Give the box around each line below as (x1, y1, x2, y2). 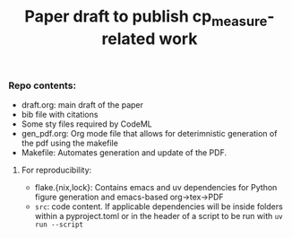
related (101, 29, 156, 48)
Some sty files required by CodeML (21, 119, 153, 129)
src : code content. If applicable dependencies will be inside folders (34, 201, 283, 212)
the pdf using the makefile (21, 137, 118, 149)
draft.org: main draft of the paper (21, 100, 144, 110)
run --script (34, 220, 84, 230)
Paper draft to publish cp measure (24, 6, 268, 30)
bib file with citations (21, 110, 99, 120)
